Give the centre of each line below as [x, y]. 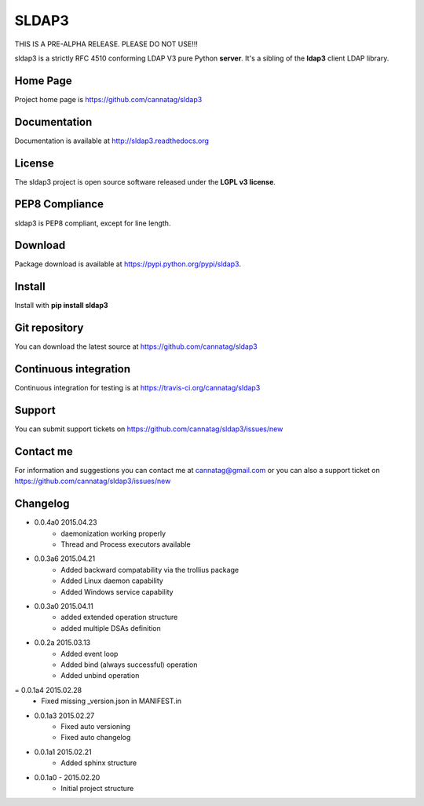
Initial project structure [97, 788]
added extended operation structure [119, 617]
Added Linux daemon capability [112, 581]
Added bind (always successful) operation [129, 665]
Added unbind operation [100, 676]
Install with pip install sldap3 [62, 306]
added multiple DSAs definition [111, 628]
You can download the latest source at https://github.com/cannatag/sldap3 [136, 346]
